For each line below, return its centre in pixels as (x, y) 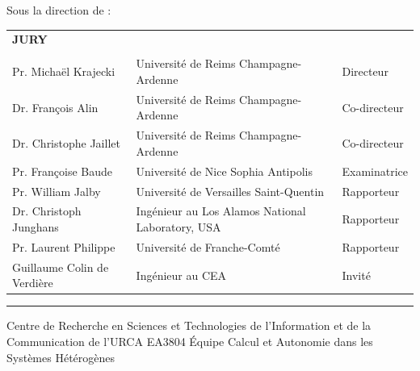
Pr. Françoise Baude (63, 171)
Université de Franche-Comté (208, 246)
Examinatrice (375, 171)
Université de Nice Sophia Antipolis (224, 171)
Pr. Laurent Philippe (64, 246)
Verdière (33, 283)
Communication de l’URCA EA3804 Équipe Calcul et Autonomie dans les (190, 341)
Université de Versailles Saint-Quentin (230, 191)
